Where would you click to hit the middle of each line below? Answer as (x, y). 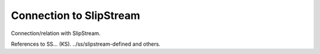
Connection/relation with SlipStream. (56, 33)
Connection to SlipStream (76, 15)
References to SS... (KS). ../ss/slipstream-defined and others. (86, 44)
